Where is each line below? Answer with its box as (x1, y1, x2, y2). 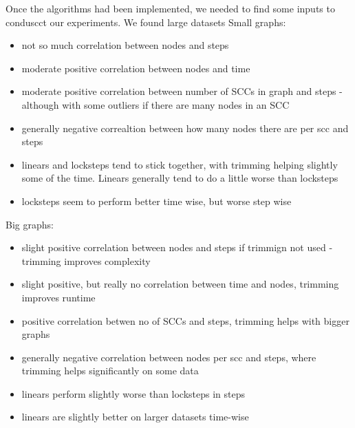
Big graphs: (6, 217, 54, 231)
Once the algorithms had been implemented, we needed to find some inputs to (6, 1, 335, 15)
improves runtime (21, 290, 96, 304)
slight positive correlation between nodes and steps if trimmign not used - (21, 240, 333, 255)
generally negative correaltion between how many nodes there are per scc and (21, 120, 349, 135)
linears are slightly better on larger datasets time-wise (21, 409, 249, 424)
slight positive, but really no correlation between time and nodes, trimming (21, 277, 339, 291)
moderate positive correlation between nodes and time (21, 61, 250, 75)
